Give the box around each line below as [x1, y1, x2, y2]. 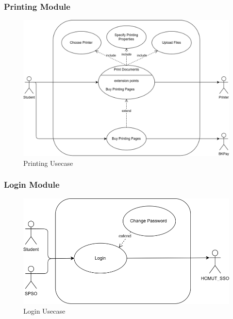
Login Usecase [23, 305, 66, 316]
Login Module [4, 178, 60, 191]
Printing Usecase [23, 158, 73, 168]
